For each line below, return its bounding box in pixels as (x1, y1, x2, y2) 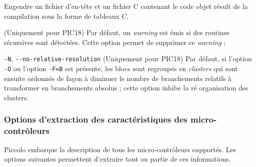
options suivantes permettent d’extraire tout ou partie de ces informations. (4, 154, 231, 164)
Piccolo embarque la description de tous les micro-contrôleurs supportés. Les (4, 144, 236, 154)
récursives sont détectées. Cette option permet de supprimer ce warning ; (4, 37, 226, 47)
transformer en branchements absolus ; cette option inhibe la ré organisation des (4, 83, 249, 93)
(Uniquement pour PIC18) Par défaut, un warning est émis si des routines (4, 27, 230, 38)
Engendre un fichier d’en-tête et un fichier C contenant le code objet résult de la (4, 1, 248, 11)
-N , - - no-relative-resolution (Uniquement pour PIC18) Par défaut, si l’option (4, 53, 252, 64)
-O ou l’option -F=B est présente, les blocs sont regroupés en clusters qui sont (4, 63, 238, 74)
